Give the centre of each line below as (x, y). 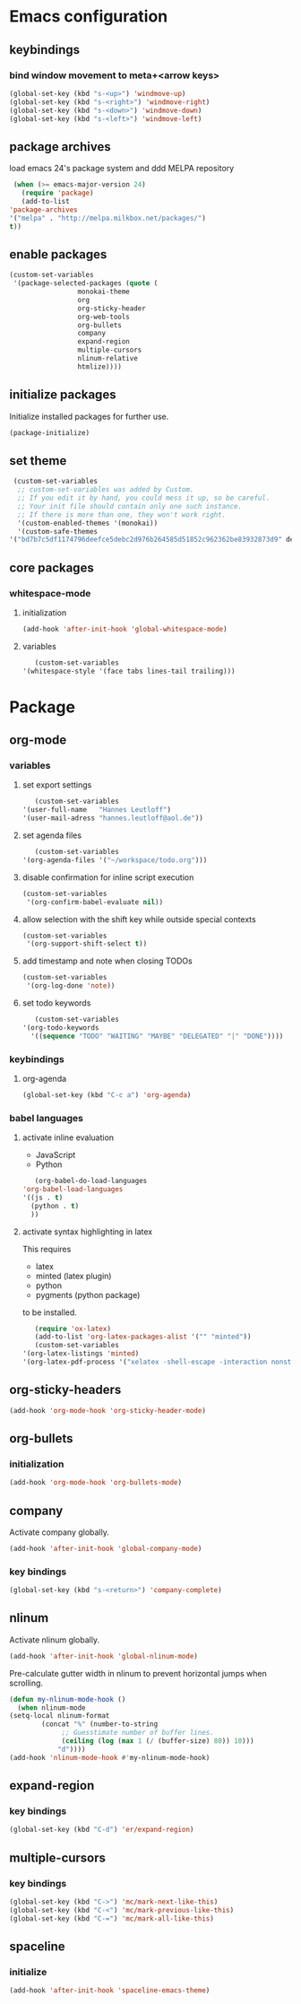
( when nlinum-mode (52, 1708)
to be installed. (50, 1312)
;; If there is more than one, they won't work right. (122, 514)
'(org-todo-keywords (60, 1028)
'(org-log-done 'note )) (71, 986)
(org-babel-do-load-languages (91, 1181)
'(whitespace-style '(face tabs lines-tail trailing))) (129, 671)
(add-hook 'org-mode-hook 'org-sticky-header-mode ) (107, 1410)
